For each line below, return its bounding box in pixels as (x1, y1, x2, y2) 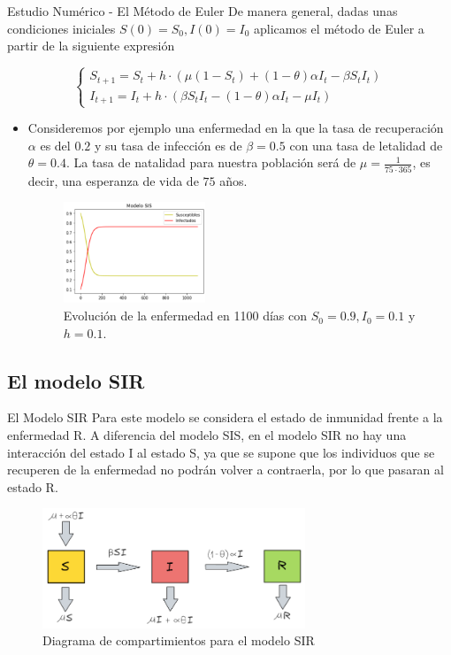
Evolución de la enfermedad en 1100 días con (63, 306, 308, 325)
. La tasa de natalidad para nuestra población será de (65, 153, 356, 172)
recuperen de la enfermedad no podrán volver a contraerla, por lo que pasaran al (7, 460, 444, 479)
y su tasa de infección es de (94, 135, 242, 154)
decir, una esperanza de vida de (27, 171, 199, 189)
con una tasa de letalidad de (289, 135, 443, 154)
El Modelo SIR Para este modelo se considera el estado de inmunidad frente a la (7, 408, 443, 427)
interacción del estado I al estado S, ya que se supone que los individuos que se (7, 443, 435, 461)
